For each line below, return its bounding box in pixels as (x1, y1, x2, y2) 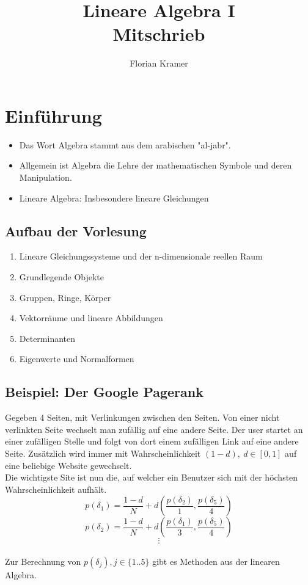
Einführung (5, 103, 102, 128)
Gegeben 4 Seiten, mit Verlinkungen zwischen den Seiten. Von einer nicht (5, 411, 280, 424)
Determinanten (19, 332, 76, 344)
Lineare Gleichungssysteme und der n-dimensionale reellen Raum (19, 250, 263, 263)
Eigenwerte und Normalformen (19, 352, 134, 365)
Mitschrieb (112, 21, 205, 46)
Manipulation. (19, 171, 72, 184)
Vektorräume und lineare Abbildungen (19, 311, 163, 324)
